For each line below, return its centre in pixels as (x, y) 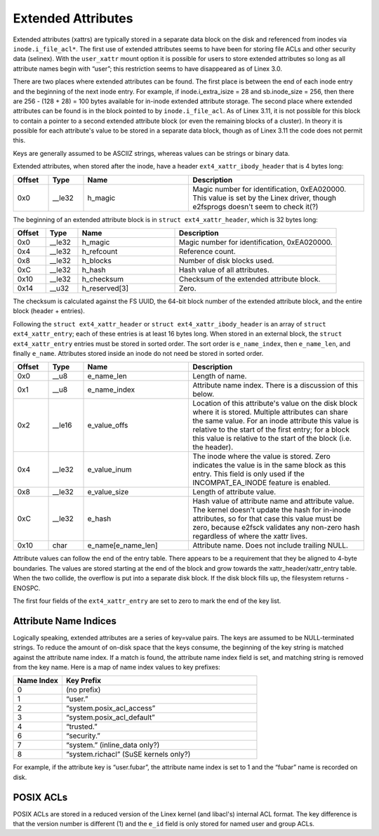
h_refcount (100, 251)
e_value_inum (110, 470)
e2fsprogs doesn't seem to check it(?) (255, 206)
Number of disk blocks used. (226, 261)
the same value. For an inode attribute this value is (276, 421)
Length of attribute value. (234, 492)
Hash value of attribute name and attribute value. (273, 501)
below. (204, 394)
